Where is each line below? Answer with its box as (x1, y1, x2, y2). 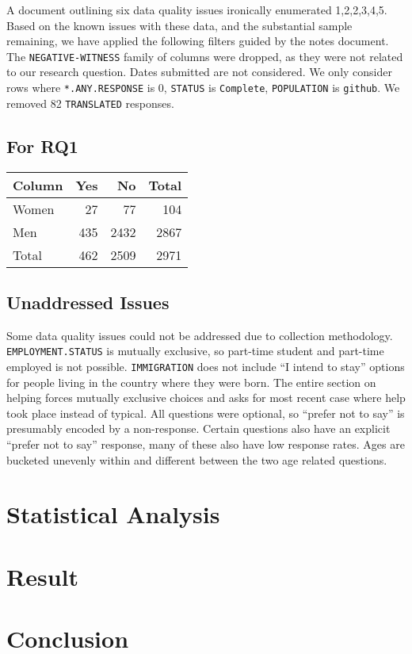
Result (6, 560, 78, 592)
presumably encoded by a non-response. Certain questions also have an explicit (6, 420, 391, 437)
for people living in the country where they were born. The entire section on (6, 373, 376, 390)
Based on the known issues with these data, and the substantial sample (6, 17, 353, 33)
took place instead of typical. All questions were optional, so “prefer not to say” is (6, 404, 405, 421)
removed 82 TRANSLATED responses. (6, 94, 174, 111)
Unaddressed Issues (6, 289, 170, 314)
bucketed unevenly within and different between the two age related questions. (6, 451, 387, 468)
